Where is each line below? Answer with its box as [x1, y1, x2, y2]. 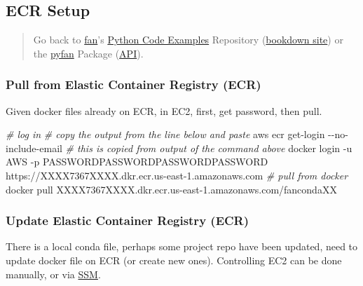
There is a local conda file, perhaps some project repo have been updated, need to [6, 239, 358, 254]
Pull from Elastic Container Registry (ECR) [6, 76, 261, 93]
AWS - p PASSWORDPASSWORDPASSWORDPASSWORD [6, 154, 268, 169]
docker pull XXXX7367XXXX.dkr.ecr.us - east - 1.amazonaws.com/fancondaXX [6, 182, 337, 196]
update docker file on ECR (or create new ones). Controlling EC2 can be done [6, 252, 342, 267]
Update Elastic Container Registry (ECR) [6, 212, 249, 229]
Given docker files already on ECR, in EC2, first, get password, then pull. [6, 103, 322, 118]
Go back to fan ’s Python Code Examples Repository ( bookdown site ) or [33, 32, 343, 47]
